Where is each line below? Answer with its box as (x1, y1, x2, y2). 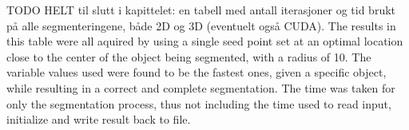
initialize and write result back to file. (6, 111, 191, 128)
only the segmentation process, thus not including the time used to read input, (6, 95, 391, 112)
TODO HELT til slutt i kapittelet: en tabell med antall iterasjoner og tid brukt (6, 2, 396, 18)
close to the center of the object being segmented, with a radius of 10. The (6, 48, 371, 65)
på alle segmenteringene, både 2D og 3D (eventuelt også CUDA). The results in (6, 17, 396, 33)
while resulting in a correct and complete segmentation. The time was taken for (6, 79, 395, 96)
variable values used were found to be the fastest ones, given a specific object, (6, 64, 387, 81)
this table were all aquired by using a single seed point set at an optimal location (6, 33, 403, 49)
